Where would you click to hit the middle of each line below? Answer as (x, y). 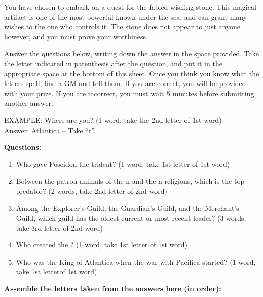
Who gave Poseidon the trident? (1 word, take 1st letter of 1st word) (123, 164)
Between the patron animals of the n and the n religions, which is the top (130, 181)
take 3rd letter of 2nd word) (60, 227)
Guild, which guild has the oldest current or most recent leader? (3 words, (131, 218)
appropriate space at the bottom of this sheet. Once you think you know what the (132, 73)
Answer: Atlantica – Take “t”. (50, 130)
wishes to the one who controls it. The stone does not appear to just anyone (122, 27)
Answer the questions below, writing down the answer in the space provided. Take (131, 53)
